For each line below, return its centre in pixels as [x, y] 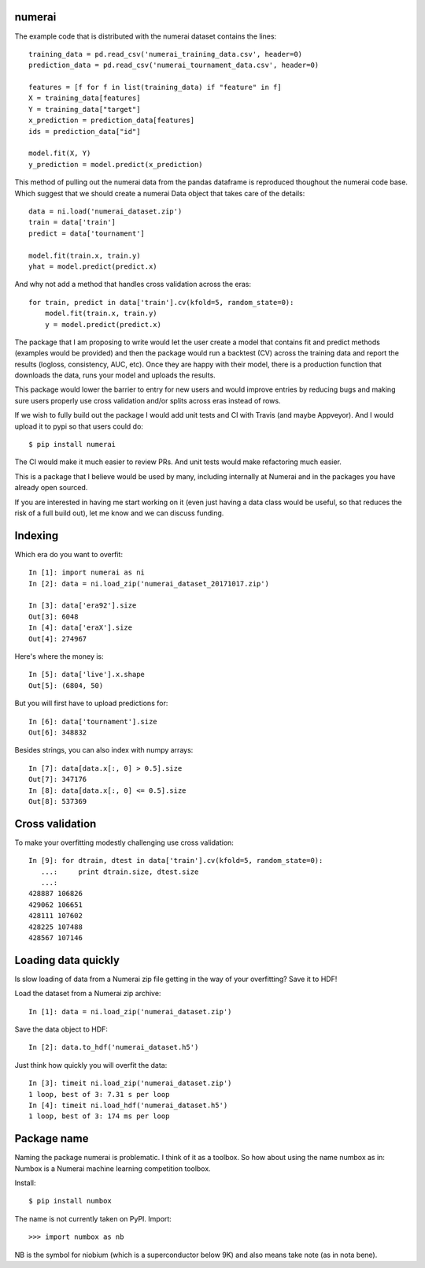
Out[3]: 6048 [54, 616]
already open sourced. [51, 488]
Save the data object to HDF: [61, 1029]
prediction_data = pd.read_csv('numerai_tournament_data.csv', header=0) [174, 65]
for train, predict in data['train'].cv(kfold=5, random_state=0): [161, 302]
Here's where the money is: [59, 656]
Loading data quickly [67, 960]
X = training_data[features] [85, 98]
